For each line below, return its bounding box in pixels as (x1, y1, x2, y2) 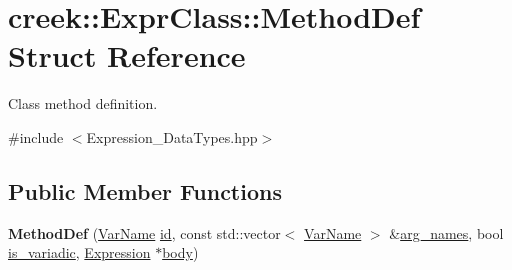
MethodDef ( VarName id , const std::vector (8, 222, 281, 243)
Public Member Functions (8, 175, 282, 206)
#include (8, 126, 64, 147)
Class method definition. (8, 93, 158, 114)
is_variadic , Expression (8, 242, 151, 263)
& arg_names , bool (389, 222, 504, 243)
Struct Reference (8, 35, 246, 76)
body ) (162, 242, 199, 263)
